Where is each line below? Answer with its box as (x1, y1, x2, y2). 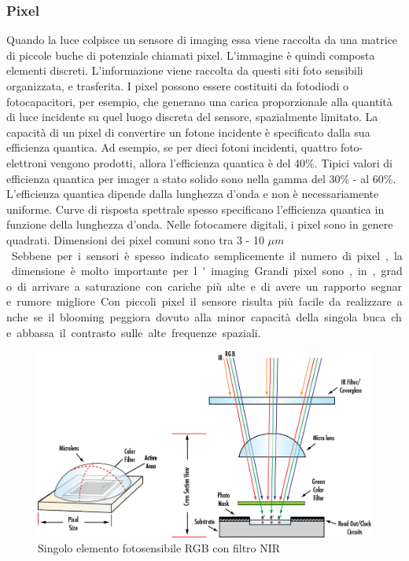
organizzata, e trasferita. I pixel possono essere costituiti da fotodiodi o (6, 78, 349, 93)
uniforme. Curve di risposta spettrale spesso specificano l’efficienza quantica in (6, 200, 385, 217)
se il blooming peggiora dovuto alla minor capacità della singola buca (33, 308, 386, 324)
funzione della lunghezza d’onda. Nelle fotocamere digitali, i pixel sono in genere (6, 216, 393, 233)
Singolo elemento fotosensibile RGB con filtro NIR (38, 540, 281, 556)
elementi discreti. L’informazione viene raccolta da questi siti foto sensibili (6, 62, 363, 79)
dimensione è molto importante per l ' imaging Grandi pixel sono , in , (11, 262, 376, 279)
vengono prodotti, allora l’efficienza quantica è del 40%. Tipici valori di (50, 154, 392, 170)
